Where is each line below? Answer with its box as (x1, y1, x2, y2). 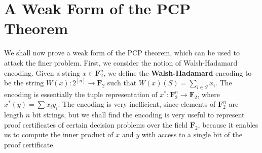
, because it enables (198, 119, 258, 130)
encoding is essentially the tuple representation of (4, 88, 158, 99)
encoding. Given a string (4, 67, 80, 78)
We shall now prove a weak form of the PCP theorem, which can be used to (4, 47, 240, 58)
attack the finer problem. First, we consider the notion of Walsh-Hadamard (4, 57, 238, 68)
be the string (4, 77, 44, 88)
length (4, 109, 24, 120)
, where (197, 88, 220, 99)
